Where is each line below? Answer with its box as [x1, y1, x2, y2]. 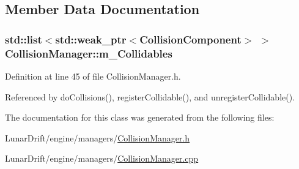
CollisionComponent [139, 31, 242, 47]
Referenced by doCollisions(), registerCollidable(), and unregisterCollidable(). [5, 90, 295, 103]
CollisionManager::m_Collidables [5, 45, 172, 61]
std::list [5, 31, 42, 47]
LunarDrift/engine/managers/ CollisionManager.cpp [5, 152, 199, 165]
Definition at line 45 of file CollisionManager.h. [5, 69, 181, 82]
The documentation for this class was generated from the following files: [5, 111, 275, 124]
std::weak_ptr [55, 31, 127, 47]
